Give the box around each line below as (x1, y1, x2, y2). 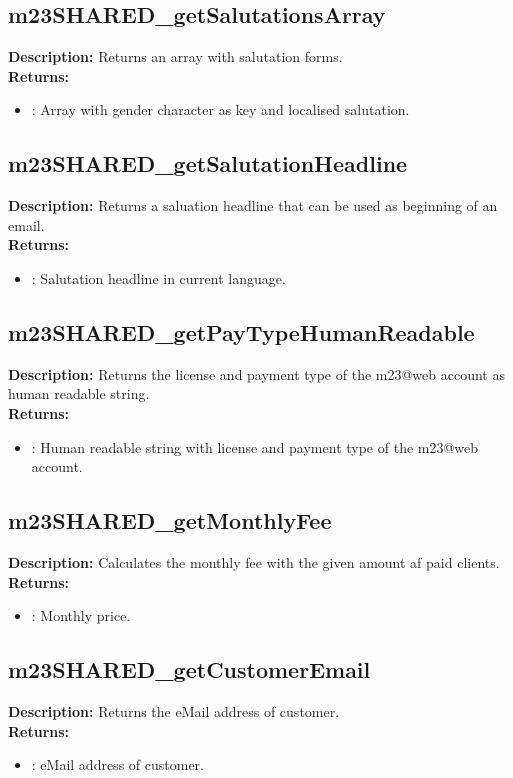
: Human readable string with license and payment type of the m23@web (31, 436, 479, 457)
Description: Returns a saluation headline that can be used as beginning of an (8, 195, 498, 216)
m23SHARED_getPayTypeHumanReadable (8, 316, 475, 347)
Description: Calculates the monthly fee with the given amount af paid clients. (8, 551, 500, 572)
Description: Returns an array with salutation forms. (8, 46, 343, 67)
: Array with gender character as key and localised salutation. (31, 99, 410, 120)
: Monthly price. (31, 605, 131, 626)
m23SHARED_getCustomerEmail (8, 654, 371, 685)
